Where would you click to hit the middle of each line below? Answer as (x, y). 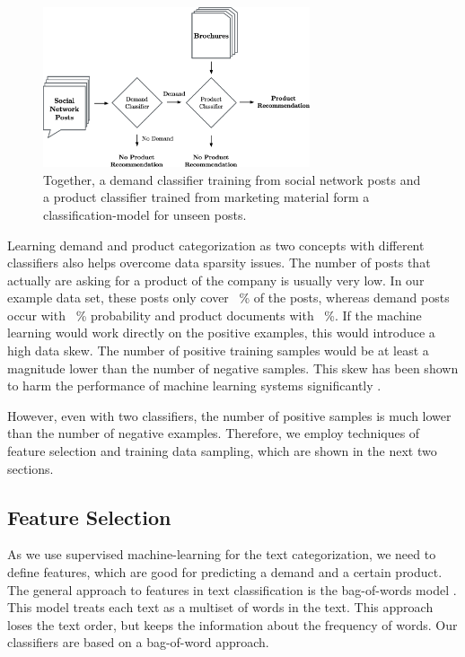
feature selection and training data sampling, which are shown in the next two (222, 451)
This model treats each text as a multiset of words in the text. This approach (220, 607)
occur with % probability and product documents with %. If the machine (215, 315)
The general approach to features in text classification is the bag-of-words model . (232, 589)
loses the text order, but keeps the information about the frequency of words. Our (232, 624)
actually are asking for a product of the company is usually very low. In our (216, 280)
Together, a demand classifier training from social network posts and (232, 179)
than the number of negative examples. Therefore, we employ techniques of (214, 433)
